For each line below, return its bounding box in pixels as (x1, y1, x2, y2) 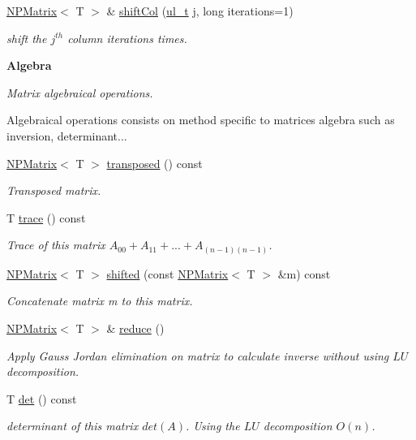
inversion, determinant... (6, 127, 127, 144)
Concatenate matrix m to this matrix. (6, 292, 193, 309)
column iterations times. (67, 29, 187, 46)
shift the (6, 29, 47, 46)
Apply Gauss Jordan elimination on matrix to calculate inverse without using (6, 347, 389, 364)
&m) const (277, 265, 331, 282)
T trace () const (6, 209, 86, 226)
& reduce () (106, 320, 165, 337)
